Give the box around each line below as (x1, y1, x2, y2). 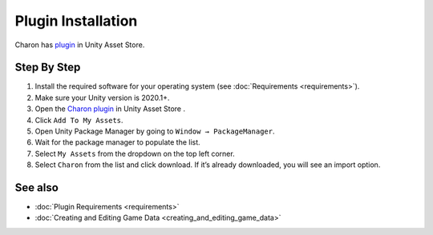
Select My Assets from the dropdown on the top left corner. (34, 149, 236, 158)
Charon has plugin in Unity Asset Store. (14, 40, 145, 50)
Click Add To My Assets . (34, 115, 123, 125)
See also (14, 181, 59, 194)
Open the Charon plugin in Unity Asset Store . (34, 104, 186, 114)
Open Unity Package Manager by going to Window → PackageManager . (34, 126, 275, 136)
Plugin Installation (14, 12, 138, 30)
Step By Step (14, 61, 81, 74)
